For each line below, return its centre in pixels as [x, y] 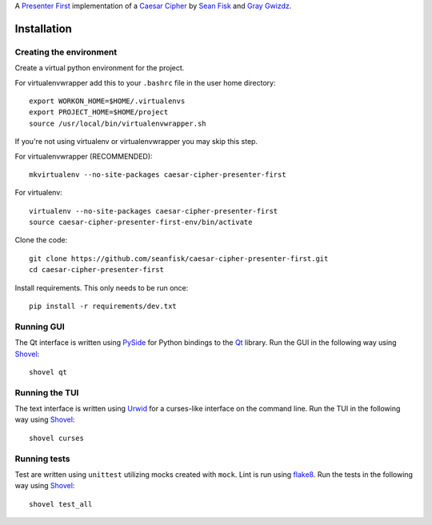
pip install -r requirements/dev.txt [103, 307]
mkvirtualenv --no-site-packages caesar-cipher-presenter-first [158, 174]
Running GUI [40, 327]
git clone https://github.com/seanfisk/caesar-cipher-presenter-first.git [179, 258]
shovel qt [48, 372]
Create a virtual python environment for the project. [100, 68]
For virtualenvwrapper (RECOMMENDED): [84, 156]
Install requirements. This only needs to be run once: [102, 287]
